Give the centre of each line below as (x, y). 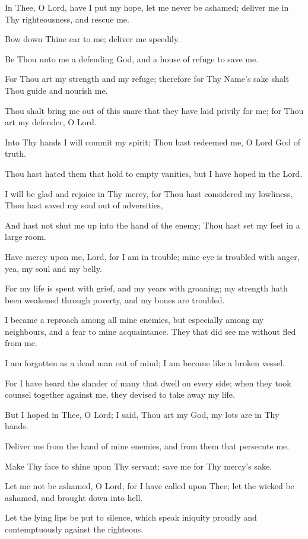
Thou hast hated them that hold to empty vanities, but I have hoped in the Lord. (154, 173)
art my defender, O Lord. (51, 122)
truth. (15, 153)
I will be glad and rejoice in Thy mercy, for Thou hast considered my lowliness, (149, 193)
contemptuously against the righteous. (74, 529)
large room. (26, 237)
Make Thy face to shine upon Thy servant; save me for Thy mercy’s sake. (138, 466)
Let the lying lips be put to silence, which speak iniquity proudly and (131, 517)
